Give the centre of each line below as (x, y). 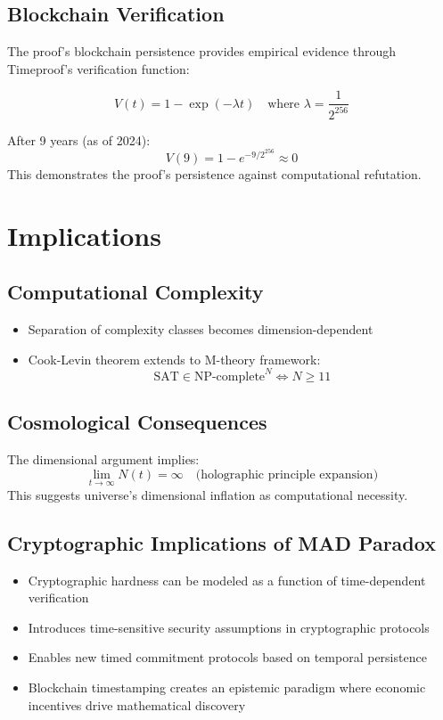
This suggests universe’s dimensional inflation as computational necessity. (208, 494)
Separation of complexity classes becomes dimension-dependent (201, 329)
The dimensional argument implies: (103, 459)
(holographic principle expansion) (287, 475)
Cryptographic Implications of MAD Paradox (221, 542)
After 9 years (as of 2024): (79, 139)
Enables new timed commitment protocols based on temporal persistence (227, 657)
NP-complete (230, 376)
